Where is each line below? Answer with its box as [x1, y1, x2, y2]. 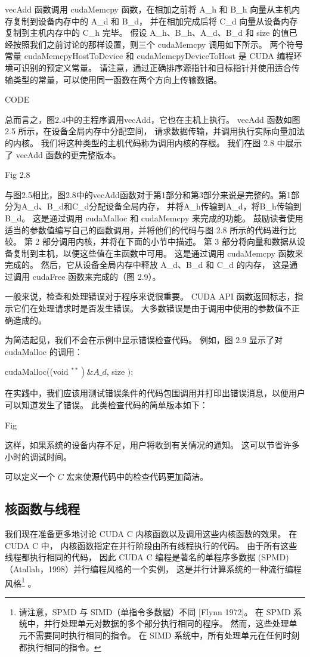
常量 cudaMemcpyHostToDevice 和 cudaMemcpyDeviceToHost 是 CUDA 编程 [5, 50, 294, 62]
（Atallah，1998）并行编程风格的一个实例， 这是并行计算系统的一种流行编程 [5, 562, 302, 575]
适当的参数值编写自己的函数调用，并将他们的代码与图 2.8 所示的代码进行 [5, 223, 289, 236]
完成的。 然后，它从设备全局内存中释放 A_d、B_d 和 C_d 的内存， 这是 [5, 258, 290, 271]
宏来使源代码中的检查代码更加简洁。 [66, 470, 209, 483]
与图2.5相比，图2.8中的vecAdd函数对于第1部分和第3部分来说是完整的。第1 [5, 188, 291, 201]
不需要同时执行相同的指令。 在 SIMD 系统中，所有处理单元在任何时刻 [27, 629, 300, 641]
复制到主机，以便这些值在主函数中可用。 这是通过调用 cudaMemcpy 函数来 [13, 246, 303, 259]
